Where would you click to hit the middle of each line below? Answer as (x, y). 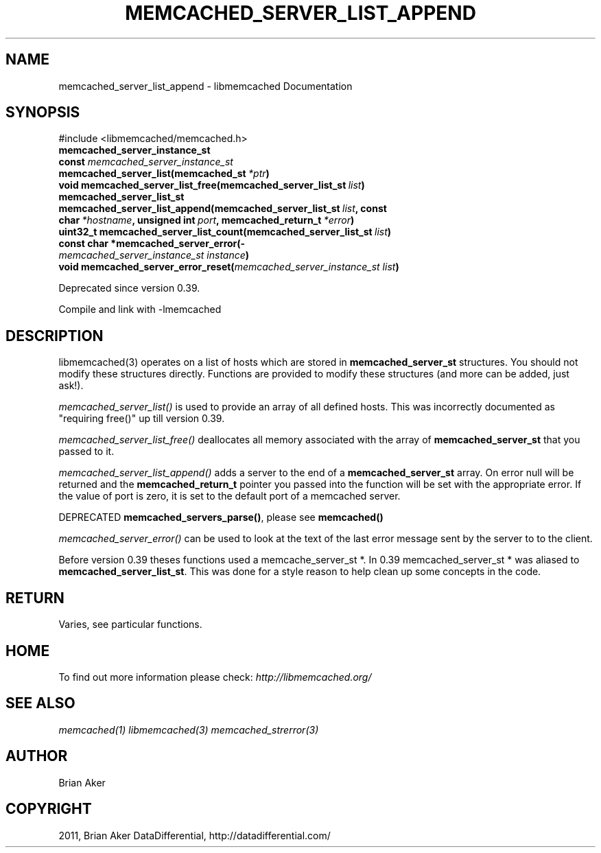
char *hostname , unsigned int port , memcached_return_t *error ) (207, 220)
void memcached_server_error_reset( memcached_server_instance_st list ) (229, 267)
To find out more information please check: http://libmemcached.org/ (215, 677)
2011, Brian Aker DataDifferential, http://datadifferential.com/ (195, 835)
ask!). (71, 386)
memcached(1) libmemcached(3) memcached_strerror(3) (189, 729)
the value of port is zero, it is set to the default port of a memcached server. (229, 496)
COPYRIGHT (49, 809)
